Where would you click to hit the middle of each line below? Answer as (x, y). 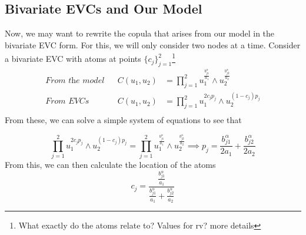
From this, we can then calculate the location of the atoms (110, 165)
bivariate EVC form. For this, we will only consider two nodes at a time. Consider (153, 44)
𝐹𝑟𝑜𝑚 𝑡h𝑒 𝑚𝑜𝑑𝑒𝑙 (75, 80)
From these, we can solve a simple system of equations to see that (123, 120)
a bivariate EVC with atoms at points (73, 59)
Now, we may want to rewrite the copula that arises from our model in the (140, 33)
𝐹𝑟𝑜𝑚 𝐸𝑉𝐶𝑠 (67, 102)
